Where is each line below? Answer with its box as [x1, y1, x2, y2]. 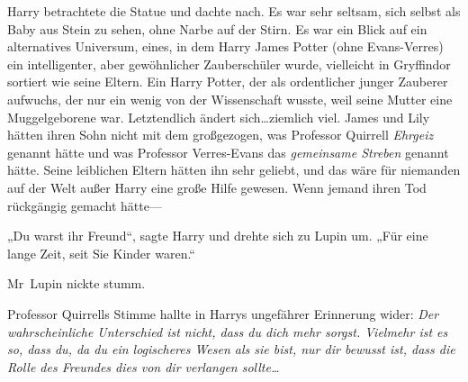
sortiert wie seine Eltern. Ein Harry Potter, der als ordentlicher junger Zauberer [7, 72, 448, 91]
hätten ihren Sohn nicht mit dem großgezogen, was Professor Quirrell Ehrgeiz [7, 125, 434, 144]
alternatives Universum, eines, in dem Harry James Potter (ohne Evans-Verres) [7, 37, 444, 56]
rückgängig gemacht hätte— [7, 196, 162, 214]
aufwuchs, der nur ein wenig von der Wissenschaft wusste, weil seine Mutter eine [7, 89, 453, 108]
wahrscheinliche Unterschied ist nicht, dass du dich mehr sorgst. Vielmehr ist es [7, 322, 448, 341]
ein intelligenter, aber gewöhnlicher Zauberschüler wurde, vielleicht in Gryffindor [7, 54, 451, 73]
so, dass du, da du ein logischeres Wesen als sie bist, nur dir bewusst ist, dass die [7, 340, 455, 359]
